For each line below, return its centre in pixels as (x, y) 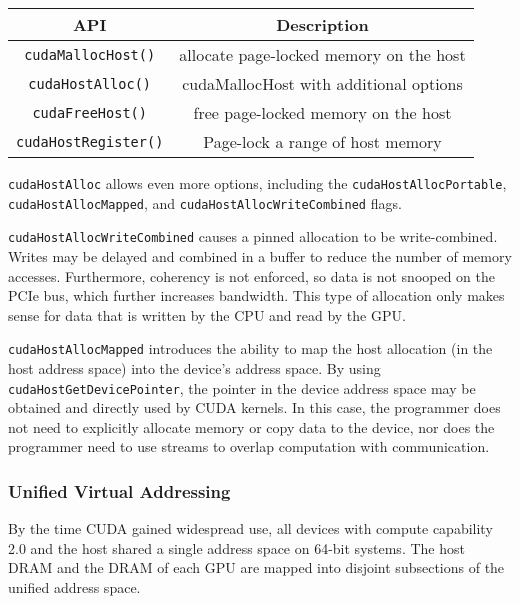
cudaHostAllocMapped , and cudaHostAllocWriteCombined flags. (205, 202)
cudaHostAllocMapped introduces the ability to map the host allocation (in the (250, 348)
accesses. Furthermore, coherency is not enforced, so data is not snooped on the (252, 275)
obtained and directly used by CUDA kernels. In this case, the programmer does (254, 407)
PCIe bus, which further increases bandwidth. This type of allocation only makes (256, 295)
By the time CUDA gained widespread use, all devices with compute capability (250, 528)
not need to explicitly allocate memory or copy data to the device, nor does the (251, 426)
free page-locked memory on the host (322, 112)
